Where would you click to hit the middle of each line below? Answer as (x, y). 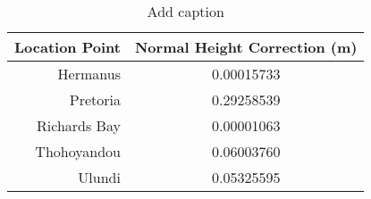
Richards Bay (79, 125)
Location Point (67, 47)
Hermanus (89, 74)
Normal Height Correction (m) (246, 47)
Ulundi (99, 177)
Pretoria (95, 99)
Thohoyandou (78, 151)
